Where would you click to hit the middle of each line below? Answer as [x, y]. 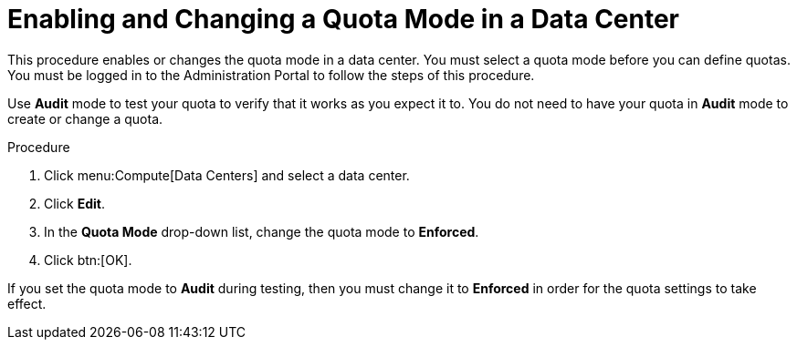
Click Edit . [74, 203]
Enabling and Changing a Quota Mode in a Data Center [344, 19]
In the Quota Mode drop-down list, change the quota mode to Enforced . [262, 231]
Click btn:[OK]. [88, 260]
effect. [27, 303]
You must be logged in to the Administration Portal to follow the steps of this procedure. [271, 75]
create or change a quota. [85, 118]
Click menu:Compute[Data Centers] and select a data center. [227, 175]
